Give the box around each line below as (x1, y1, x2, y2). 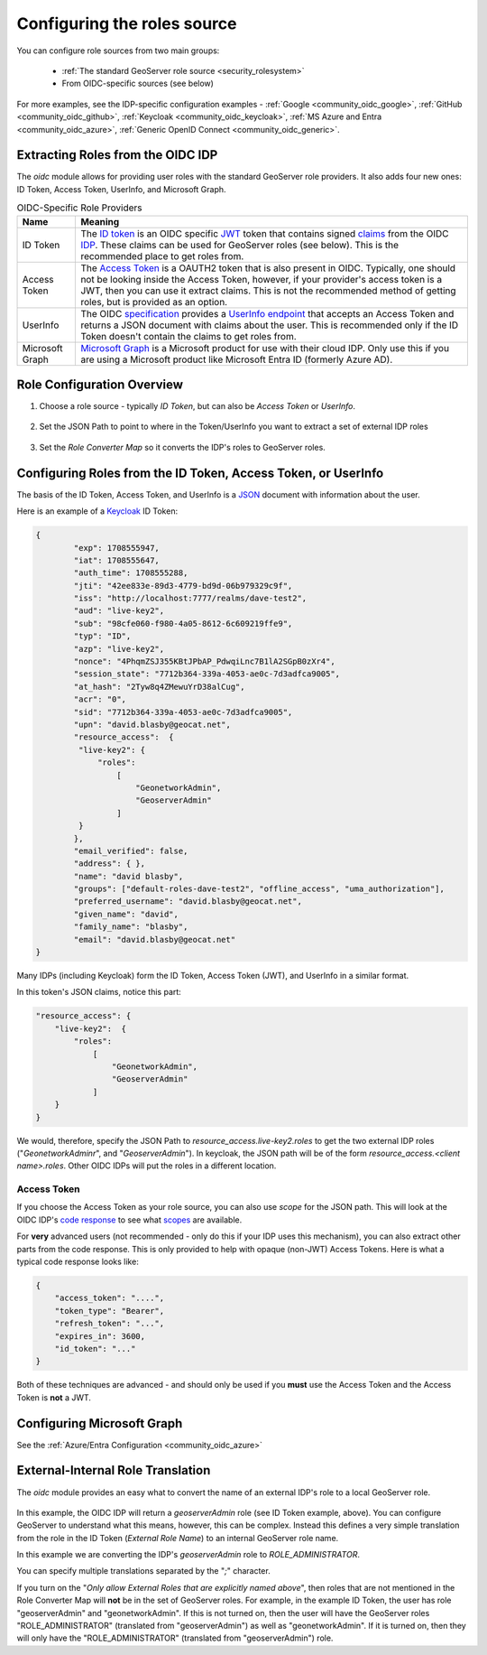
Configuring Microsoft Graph (16, 1416, 183, 1431)
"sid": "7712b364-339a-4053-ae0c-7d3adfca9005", (73, 707, 293, 717)
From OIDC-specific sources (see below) (61, 78, 214, 89)
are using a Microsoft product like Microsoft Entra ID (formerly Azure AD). (80, 353, 393, 366)
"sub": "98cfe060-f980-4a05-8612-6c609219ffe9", (73, 618, 293, 628)
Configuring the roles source (16, 14, 237, 33)
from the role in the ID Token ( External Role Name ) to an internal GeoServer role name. (16, 1532, 339, 1543)
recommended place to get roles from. (80, 249, 244, 262)
